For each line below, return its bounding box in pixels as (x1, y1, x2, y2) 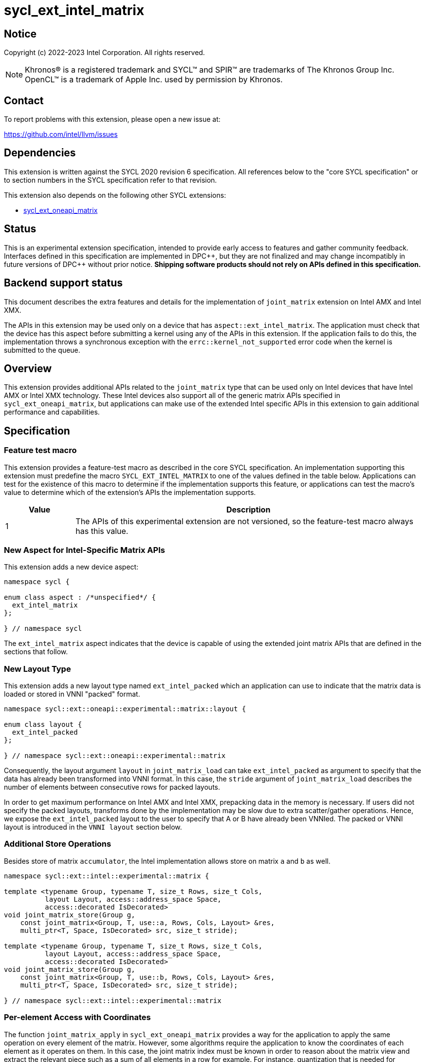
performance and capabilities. (4, 408, 100, 417)
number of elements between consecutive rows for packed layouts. (4, 783, 220, 792)
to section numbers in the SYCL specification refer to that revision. (4, 175, 217, 184)
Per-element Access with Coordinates (4, 1012, 151, 1023)
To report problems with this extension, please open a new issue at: (4, 115, 221, 124)
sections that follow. (4, 647, 68, 656)
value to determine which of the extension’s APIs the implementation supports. (4, 488, 256, 496)
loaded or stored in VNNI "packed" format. (4, 690, 140, 699)
